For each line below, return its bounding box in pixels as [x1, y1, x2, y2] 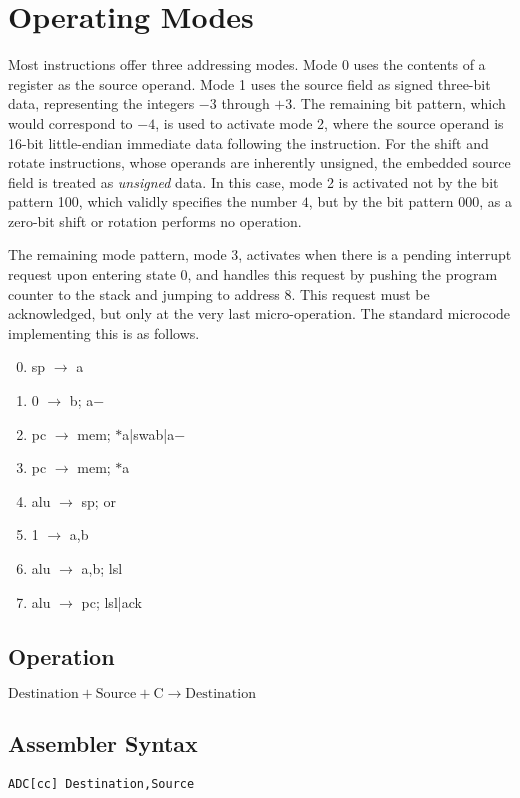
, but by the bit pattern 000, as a [308, 191, 512, 212]
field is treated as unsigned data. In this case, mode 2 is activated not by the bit [8, 171, 499, 192]
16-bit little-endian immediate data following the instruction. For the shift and [8, 132, 489, 153]
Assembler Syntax [8, 727, 198, 758]
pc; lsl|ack [81, 591, 142, 612]
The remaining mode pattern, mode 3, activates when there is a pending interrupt [8, 244, 512, 265]
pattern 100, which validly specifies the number [8, 191, 298, 212]
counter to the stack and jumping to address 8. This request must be [8, 283, 430, 304]
